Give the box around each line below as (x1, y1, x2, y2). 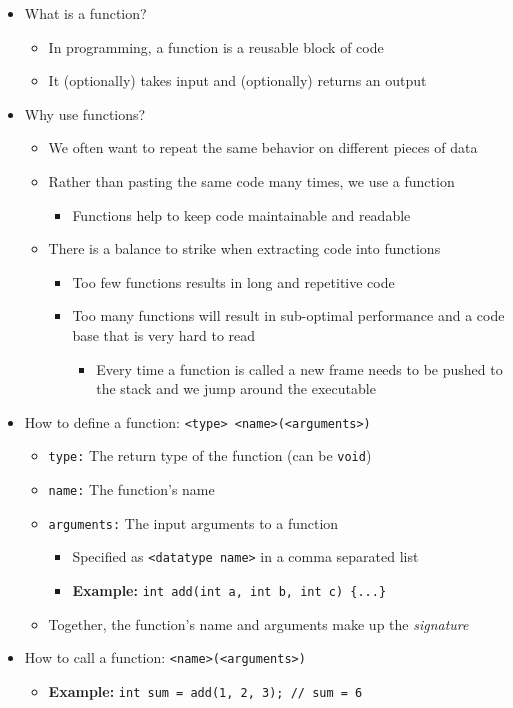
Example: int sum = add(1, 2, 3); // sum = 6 (48, 680, 363, 701)
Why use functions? (24, 103, 146, 124)
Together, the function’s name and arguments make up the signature (48, 613, 469, 634)
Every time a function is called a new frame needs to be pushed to (96, 358, 503, 379)
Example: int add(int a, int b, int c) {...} (72, 580, 387, 600)
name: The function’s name (48, 479, 215, 500)
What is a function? (24, 3, 147, 23)
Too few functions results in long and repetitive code (72, 271, 395, 292)
